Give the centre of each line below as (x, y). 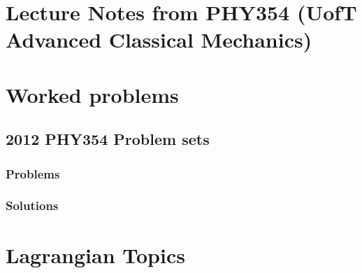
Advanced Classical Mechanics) (159, 40)
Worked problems (92, 94)
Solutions (32, 205)
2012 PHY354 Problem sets (108, 139)
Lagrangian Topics (95, 254)
